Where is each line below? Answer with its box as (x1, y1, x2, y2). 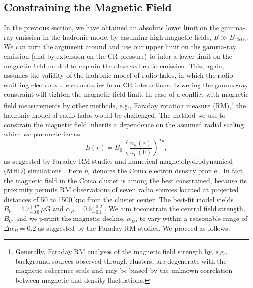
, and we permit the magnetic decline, (12, 213, 125, 223)
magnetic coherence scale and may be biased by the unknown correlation (15, 265, 233, 275)
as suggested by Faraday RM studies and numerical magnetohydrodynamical (4, 156, 233, 166)
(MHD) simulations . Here (4, 166, 82, 176)
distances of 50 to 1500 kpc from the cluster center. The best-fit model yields (4, 194, 234, 204)
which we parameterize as (4, 129, 80, 139)
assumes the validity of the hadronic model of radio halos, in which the (4, 70, 216, 80)
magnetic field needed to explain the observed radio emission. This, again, (4, 60, 224, 70)
